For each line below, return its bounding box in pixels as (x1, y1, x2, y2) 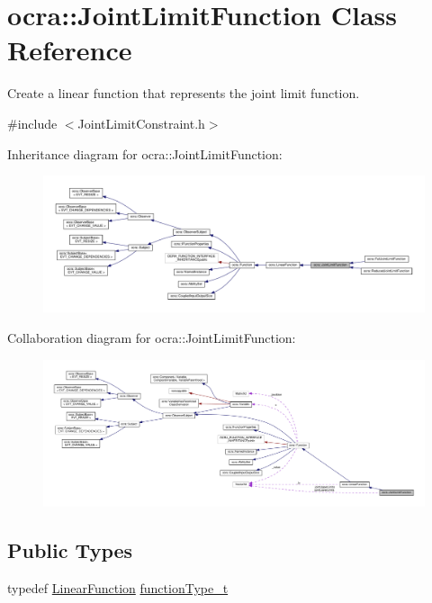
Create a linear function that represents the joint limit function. (7, 84, 360, 103)
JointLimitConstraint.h (77, 113, 205, 132)
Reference (7, 31, 132, 68)
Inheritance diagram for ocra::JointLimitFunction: (7, 144, 283, 163)
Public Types (7, 536, 133, 564)
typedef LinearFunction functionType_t (7, 579, 229, 597)
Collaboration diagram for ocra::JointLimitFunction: (7, 328, 296, 347)
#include (7, 113, 58, 132)
